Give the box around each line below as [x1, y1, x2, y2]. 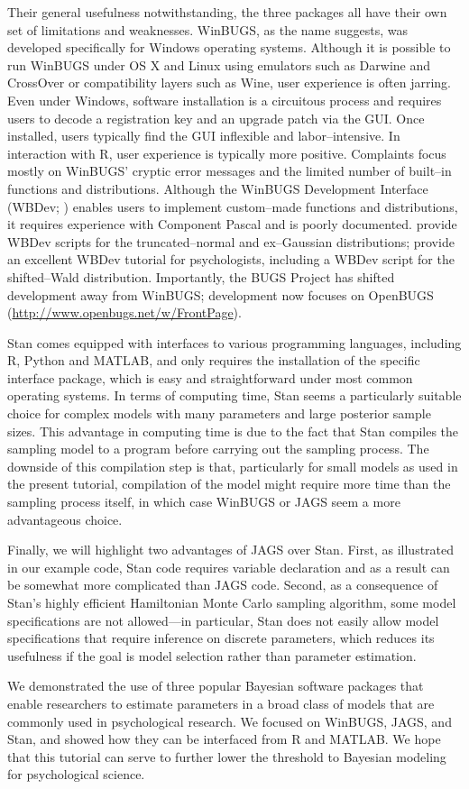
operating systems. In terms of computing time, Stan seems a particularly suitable [7, 386, 462, 405]
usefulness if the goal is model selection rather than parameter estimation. [7, 646, 417, 665]
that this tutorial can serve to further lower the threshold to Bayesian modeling [7, 747, 446, 766]
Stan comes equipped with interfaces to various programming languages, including [7, 333, 462, 352]
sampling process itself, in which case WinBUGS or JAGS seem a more [7, 492, 400, 511]
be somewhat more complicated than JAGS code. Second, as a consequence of [7, 575, 438, 594]
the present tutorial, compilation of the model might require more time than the [7, 474, 451, 493]
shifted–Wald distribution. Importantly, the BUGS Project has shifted [7, 267, 395, 286]
